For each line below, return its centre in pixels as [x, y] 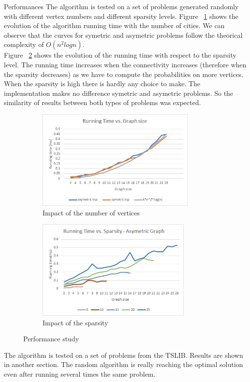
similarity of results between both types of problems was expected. [103, 102]
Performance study [51, 339]
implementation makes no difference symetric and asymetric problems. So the [119, 93]
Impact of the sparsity [75, 322]
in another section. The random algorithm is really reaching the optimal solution [124, 364]
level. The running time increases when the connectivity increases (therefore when [125, 64]
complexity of [24, 44]
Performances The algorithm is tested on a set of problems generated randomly [121, 6]
